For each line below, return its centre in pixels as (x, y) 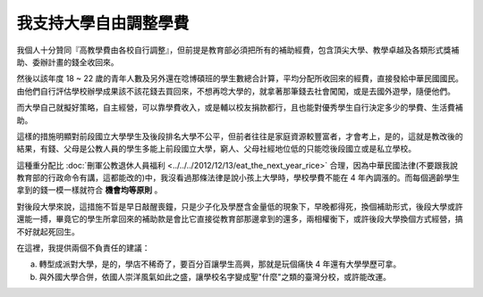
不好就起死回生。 (48, 231)
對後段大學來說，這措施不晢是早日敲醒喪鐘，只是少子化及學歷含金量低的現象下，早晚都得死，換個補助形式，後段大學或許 (240, 206)
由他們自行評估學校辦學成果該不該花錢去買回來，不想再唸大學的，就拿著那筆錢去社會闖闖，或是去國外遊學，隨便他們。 (236, 91)
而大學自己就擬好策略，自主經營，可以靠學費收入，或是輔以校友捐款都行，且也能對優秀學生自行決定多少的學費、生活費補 (240, 108)
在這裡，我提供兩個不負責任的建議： (83, 248)
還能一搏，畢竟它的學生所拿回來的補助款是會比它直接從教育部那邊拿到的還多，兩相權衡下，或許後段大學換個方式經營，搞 (240, 219)
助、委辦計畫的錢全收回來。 (68, 62)
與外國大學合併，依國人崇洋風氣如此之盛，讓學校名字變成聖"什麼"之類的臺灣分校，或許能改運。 (215, 276)
